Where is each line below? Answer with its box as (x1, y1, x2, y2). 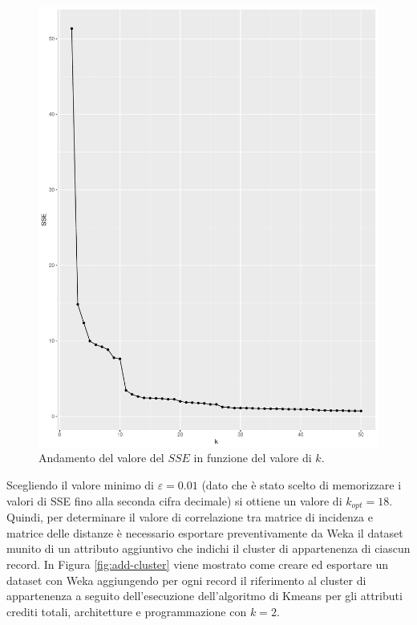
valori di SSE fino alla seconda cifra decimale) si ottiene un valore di (6, 492, 342, 509)
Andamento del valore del (38, 449, 164, 466)
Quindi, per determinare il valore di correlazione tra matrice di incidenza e (6, 509, 373, 526)
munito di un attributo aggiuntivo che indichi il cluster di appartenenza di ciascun (6, 540, 411, 557)
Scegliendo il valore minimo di (6, 477, 154, 493)
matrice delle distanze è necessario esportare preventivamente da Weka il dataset (6, 524, 403, 541)
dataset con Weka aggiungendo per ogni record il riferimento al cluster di (6, 571, 366, 588)
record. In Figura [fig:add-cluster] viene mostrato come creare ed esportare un (6, 555, 388, 572)
